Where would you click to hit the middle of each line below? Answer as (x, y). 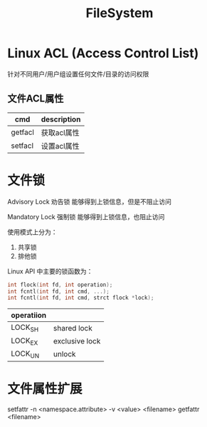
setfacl (22, 146)
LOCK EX (25, 341)
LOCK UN (25, 354)
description (61, 119)
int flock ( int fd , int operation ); (60, 285)
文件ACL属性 (36, 99)
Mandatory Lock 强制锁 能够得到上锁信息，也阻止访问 (86, 216)
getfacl (22, 132)
